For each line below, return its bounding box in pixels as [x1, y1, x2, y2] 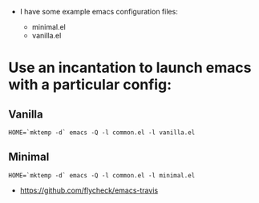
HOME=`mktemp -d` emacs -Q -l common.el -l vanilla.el [8, 129, 196, 137]
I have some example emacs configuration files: [19, 7, 178, 16]
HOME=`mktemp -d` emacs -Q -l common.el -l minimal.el [8, 171, 196, 179]
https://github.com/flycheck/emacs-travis [19, 185, 159, 195]
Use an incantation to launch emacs [8, 59, 252, 77]
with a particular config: [8, 76, 172, 94]
